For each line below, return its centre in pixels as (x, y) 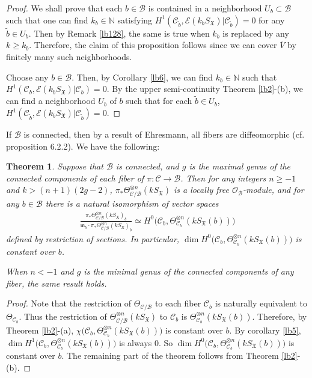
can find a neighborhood (51, 101)
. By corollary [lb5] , (265, 330)
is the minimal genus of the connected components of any (189, 271)
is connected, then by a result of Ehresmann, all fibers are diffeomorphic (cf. (164, 134)
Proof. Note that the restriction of (69, 303)
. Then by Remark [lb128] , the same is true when (119, 33)
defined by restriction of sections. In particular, (93, 238)
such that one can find (47, 20)
